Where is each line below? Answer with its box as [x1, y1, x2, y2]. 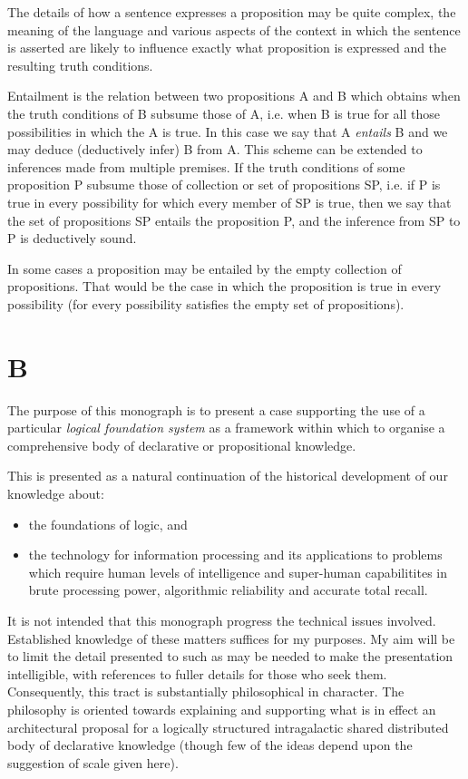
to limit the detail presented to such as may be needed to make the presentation [7, 647, 453, 666]
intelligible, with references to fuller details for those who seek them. [7, 664, 387, 683]
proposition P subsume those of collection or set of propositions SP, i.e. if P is [7, 175, 441, 194]
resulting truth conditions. [7, 55, 153, 74]
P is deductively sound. [7, 229, 137, 248]
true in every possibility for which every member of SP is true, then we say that [7, 192, 452, 211]
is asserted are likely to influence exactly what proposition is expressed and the [7, 38, 447, 57]
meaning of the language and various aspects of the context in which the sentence [7, 20, 461, 39]
